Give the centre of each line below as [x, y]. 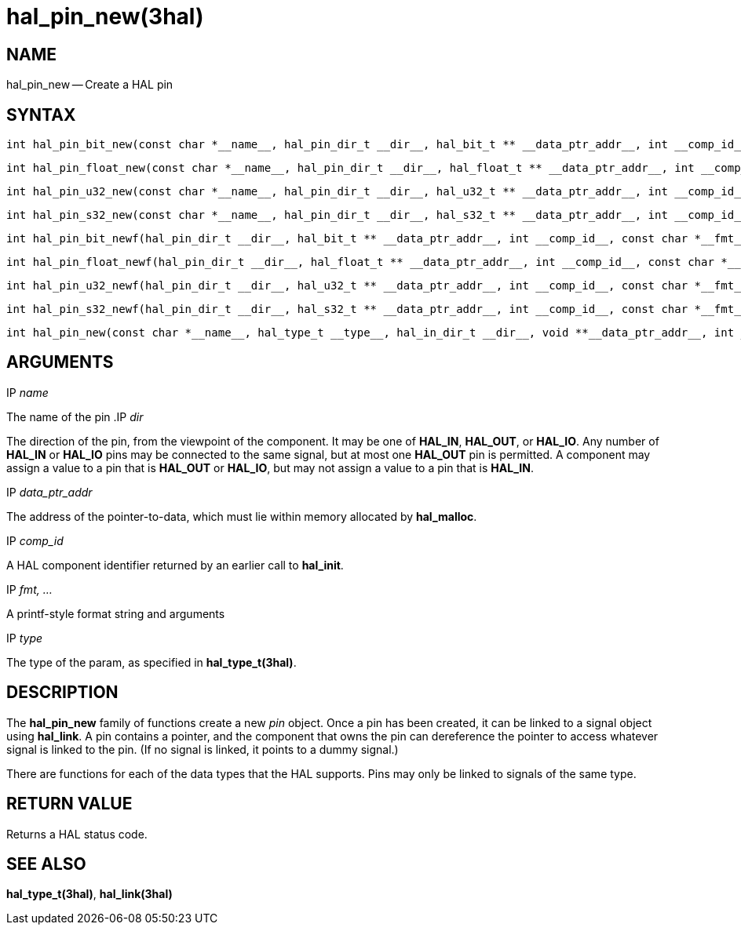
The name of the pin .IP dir [75, 416]
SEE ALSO [46, 864]
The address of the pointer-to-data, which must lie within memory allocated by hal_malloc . [242, 516]
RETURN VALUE [69, 804]
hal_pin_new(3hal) [105, 16]
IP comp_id [35, 540]
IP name [27, 392]
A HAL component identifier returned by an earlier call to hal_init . [175, 565]
